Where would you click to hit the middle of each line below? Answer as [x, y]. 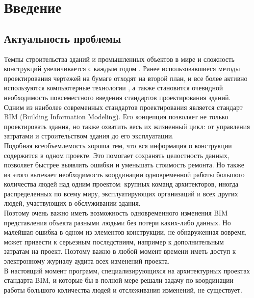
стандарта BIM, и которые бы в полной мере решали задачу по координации [119, 280]
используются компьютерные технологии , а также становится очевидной [114, 88]
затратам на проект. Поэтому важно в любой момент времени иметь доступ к [120, 251]
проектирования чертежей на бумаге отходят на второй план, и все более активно [126, 78]
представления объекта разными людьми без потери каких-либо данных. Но [117, 222]
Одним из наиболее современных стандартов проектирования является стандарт [123, 107]
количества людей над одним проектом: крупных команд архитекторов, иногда [121, 184]
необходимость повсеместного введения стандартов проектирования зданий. [117, 97]
